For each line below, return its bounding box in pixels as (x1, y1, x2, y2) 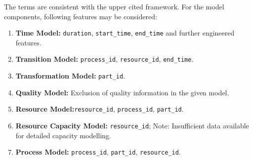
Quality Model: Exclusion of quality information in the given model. (15, 87, 229, 97)
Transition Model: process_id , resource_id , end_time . (15, 54, 194, 64)
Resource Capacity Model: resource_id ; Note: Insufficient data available (15, 120, 249, 130)
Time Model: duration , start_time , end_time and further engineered (15, 28, 235, 38)
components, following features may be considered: (4, 11, 157, 21)
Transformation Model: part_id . (15, 71, 126, 81)
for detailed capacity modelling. (15, 130, 111, 140)
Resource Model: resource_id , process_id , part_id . (15, 104, 184, 114)
